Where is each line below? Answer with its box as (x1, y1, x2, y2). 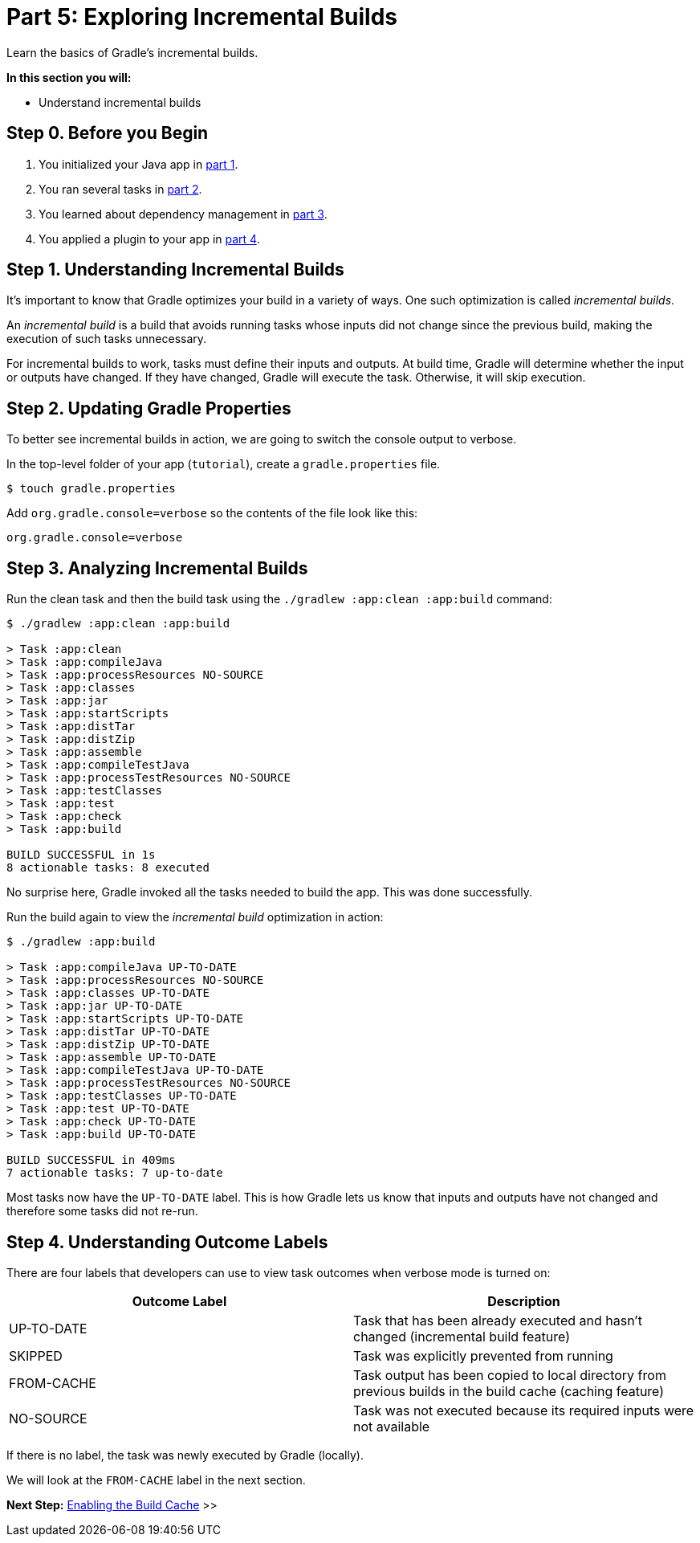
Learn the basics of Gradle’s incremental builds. (6, 45, 258, 59)
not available (353, 1418, 430, 1435)
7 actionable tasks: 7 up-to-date (6, 1166, 223, 1180)
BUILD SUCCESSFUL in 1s (6, 848, 156, 862)
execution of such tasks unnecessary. (6, 332, 207, 346)
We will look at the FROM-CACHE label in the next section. (6, 1472, 306, 1487)
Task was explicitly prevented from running (353, 1347, 613, 1364)
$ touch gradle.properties (6, 482, 176, 496)
